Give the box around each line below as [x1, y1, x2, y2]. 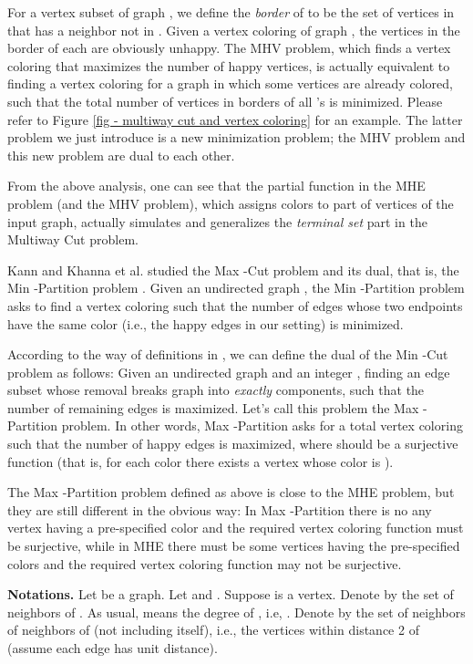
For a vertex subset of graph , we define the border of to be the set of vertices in [7, 3, 455, 21]
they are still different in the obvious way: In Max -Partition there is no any [7, 500, 432, 519]
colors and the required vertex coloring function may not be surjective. [7, 554, 402, 573]
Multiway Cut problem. [7, 230, 139, 249]
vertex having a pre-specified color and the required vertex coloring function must [7, 518, 464, 537]
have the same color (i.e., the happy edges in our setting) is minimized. [7, 314, 404, 333]
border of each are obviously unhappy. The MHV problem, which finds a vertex [7, 38, 451, 57]
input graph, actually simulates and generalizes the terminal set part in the [7, 212, 427, 231]
